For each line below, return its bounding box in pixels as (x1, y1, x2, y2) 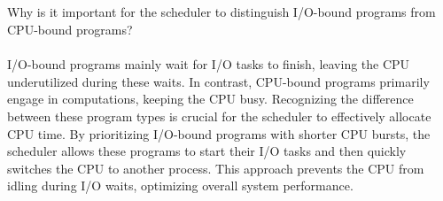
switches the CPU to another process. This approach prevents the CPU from (7, 158, 424, 177)
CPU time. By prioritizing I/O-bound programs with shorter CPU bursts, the (7, 124, 431, 143)
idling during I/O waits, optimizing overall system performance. (7, 176, 354, 195)
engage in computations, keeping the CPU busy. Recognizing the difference (7, 89, 414, 108)
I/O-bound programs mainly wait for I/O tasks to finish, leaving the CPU (7, 55, 410, 73)
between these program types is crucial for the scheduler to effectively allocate (7, 106, 431, 125)
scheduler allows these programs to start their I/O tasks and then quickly (7, 142, 407, 160)
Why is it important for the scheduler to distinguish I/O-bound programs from (7, 3, 436, 21)
